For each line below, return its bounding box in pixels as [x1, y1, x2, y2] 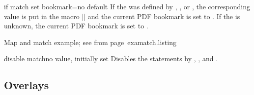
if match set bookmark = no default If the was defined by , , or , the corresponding [4, 1, 250, 11]
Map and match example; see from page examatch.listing [4, 37, 176, 47]
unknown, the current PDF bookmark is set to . [4, 21, 148, 31]
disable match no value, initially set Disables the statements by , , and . [4, 53, 218, 64]
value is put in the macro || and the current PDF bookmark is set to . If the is [4, 11, 240, 21]
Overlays [4, 77, 49, 93]
